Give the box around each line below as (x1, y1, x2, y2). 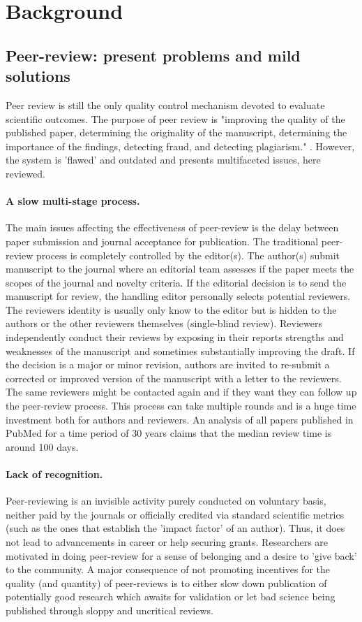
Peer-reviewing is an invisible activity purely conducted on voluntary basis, (6, 493, 326, 508)
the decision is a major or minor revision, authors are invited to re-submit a (6, 357, 330, 372)
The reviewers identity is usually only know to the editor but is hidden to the (6, 302, 337, 317)
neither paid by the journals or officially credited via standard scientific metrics (6, 507, 345, 521)
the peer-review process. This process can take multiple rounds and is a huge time (6, 398, 356, 413)
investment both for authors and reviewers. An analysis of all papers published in (6, 412, 354, 426)
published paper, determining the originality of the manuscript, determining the (6, 125, 347, 140)
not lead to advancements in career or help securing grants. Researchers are (6, 535, 329, 549)
